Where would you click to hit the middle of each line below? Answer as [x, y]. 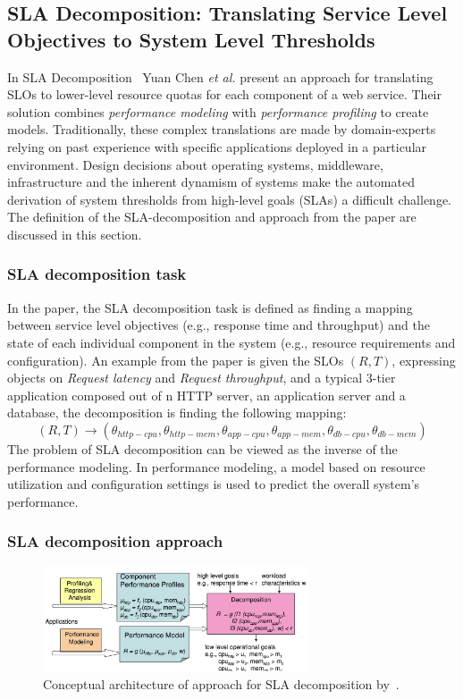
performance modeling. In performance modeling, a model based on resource [216, 466]
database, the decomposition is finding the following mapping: [177, 413]
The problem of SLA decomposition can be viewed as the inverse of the [202, 448]
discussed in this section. [75, 234]
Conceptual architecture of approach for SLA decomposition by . [221, 684]
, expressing [424, 360]
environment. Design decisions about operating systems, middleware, [195, 164]
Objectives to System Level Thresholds [191, 39]
